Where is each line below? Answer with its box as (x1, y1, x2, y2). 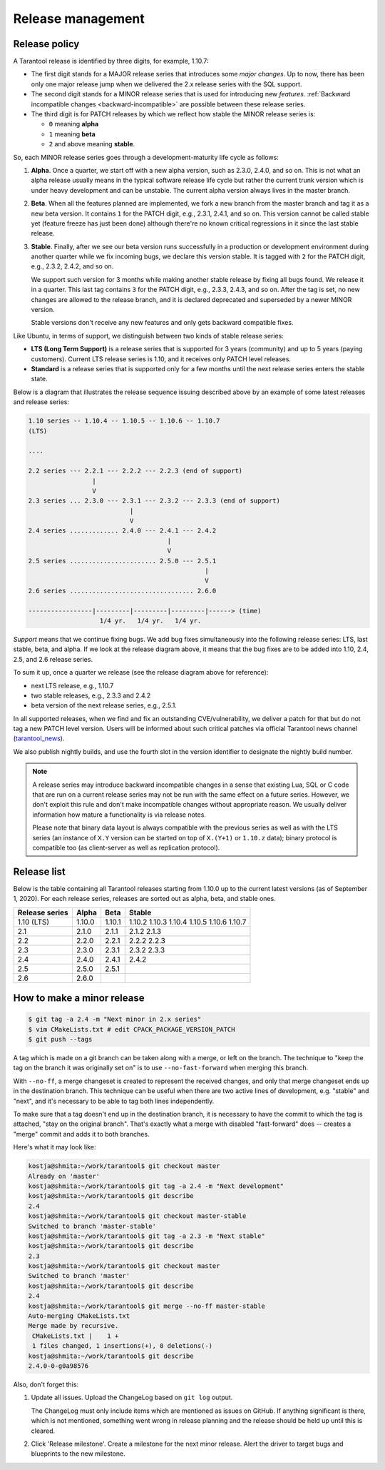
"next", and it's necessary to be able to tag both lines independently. (13, 1097, 215, 1105)
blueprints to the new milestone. (31, 1449, 126, 1458)
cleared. (31, 1426, 56, 1435)
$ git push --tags (28, 1035, 93, 1044)
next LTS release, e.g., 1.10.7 (31, 681, 114, 690)
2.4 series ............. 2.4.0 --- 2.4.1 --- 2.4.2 (28, 527, 217, 535)
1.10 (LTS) (17, 917, 50, 927)
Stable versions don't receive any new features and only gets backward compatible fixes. (31, 318, 294, 327)
